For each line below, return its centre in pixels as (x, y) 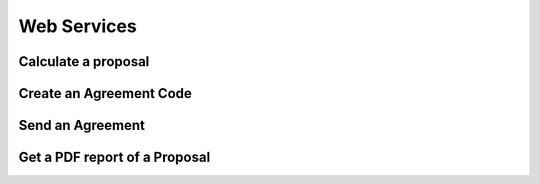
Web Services (77, 26)
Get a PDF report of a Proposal (114, 157)
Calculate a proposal (84, 61)
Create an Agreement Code (105, 93)
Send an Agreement (81, 125)
